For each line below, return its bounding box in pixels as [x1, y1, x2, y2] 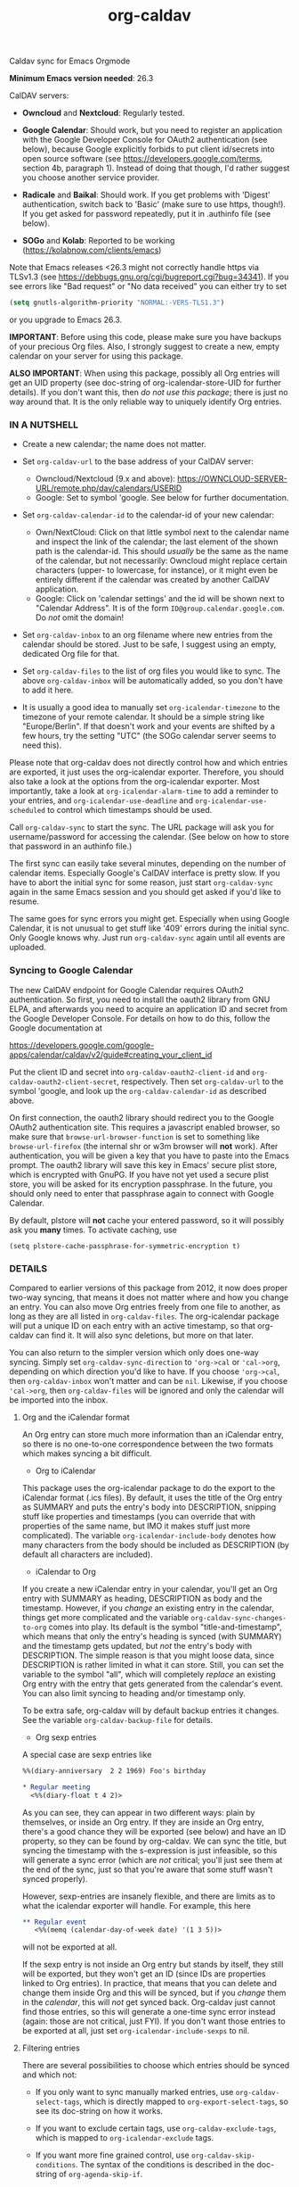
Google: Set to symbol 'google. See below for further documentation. [35, 493, 289, 503]
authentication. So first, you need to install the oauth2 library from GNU [9, 994, 271, 1005]
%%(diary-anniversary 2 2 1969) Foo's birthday [21, 1766, 206, 1776]
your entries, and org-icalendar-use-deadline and [9, 795, 194, 806]
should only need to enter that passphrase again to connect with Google [9, 1188, 274, 1198]
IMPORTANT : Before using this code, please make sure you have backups [9, 332, 282, 343]
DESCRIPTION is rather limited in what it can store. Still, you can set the [21, 1659, 285, 1669]
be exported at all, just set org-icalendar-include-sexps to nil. [21, 2025, 250, 2036]
